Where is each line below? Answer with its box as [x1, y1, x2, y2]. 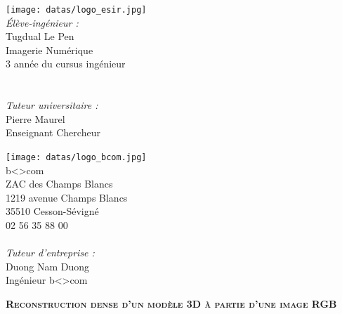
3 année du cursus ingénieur [6, 56, 126, 71]
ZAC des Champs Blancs [6, 176, 113, 191]
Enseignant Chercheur [6, 125, 100, 140]
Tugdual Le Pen [6, 29, 74, 44]
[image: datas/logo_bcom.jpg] [6, 152, 147, 162]
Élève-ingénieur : [6, 15, 79, 30]
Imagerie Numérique [6, 42, 93, 57]
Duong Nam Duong [6, 259, 90, 273]
